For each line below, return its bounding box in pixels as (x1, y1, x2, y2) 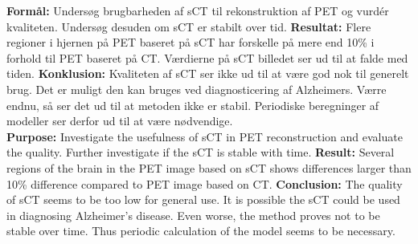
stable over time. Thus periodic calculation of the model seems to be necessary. (6, 222, 395, 239)
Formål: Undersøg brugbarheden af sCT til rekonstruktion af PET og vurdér (6, 2, 389, 18)
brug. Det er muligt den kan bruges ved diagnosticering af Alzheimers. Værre (6, 80, 387, 97)
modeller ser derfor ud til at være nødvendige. (6, 112, 233, 129)
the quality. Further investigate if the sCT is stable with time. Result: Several (6, 144, 395, 161)
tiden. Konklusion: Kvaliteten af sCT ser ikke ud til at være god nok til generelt (6, 65, 409, 82)
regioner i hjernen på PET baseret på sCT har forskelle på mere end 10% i (6, 34, 375, 51)
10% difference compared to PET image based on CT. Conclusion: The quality (6, 175, 403, 192)
